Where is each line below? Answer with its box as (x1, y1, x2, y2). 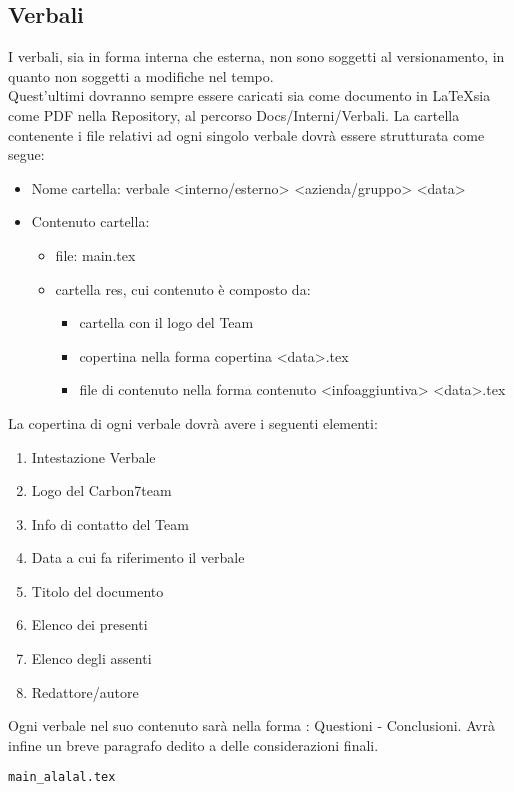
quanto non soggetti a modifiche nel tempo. (8, 65, 274, 86)
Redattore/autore (31, 681, 139, 702)
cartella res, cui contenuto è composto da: (55, 278, 311, 299)
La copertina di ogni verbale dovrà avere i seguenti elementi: (8, 412, 378, 433)
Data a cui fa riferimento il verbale (31, 547, 245, 568)
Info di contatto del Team (31, 513, 189, 534)
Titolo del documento (31, 580, 164, 601)
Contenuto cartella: (31, 211, 150, 232)
